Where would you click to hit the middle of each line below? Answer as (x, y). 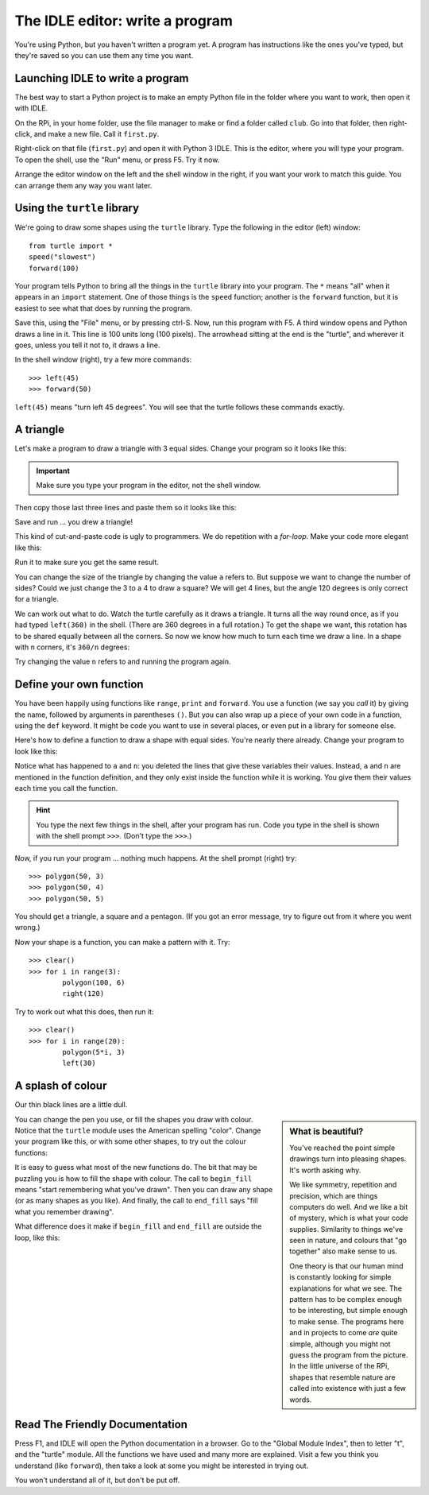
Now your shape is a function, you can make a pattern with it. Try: (122, 942)
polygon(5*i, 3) (94, 1052)
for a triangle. (37, 599)
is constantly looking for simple (340, 1277)
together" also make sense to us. (343, 1251)
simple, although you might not (340, 1344)
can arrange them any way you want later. (83, 185)
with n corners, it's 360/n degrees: (72, 647)
